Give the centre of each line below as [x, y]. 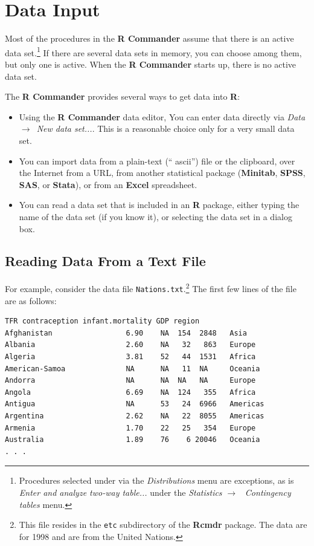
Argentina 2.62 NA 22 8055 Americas [135, 416]
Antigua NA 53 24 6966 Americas [135, 404]
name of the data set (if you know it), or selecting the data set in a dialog [155, 216]
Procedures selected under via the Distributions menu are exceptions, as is [156, 480]
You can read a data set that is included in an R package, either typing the [159, 205]
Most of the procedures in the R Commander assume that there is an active [149, 38]
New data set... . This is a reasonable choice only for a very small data [165, 128]
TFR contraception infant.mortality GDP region [102, 321]
